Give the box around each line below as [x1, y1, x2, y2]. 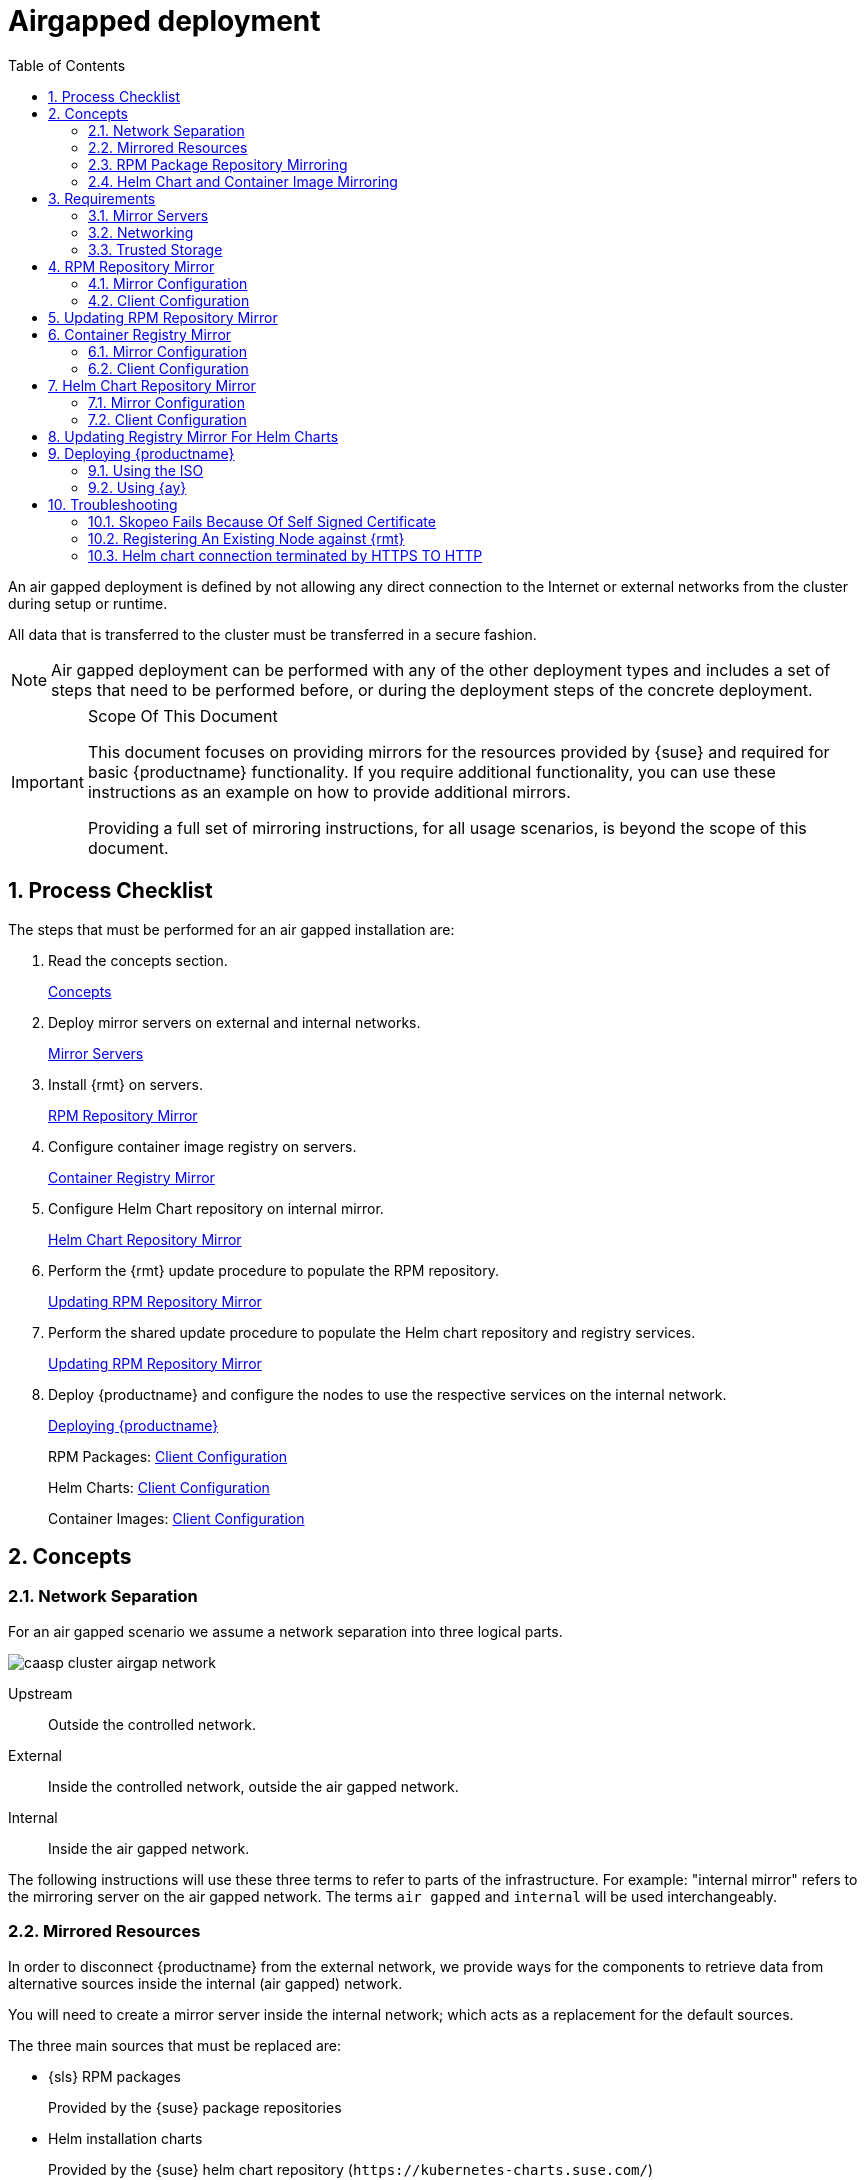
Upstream [8, 1684, 73, 1702]
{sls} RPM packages [48, 2067, 181, 2085]
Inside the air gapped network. [48, 1839, 250, 1857]
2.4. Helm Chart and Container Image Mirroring [88, 172, 398, 190]
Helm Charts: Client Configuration [48, 1478, 270, 1496]
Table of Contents [8, 56, 126, 74]
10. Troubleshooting [48, 495, 178, 513]
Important [11, 771, 84, 792]
